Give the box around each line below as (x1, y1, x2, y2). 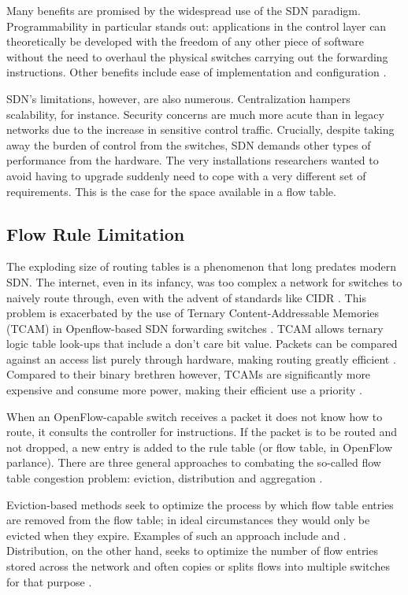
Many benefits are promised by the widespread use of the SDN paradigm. (6, 2, 361, 18)
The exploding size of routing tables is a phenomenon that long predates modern (6, 258, 397, 275)
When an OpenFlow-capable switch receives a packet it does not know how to (6, 408, 383, 424)
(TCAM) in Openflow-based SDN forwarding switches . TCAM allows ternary (6, 320, 384, 336)
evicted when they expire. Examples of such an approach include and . (6, 527, 347, 543)
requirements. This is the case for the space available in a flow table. (6, 183, 336, 199)
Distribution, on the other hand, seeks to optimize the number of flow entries (6, 542, 378, 559)
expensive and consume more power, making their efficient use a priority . (6, 382, 362, 398)
